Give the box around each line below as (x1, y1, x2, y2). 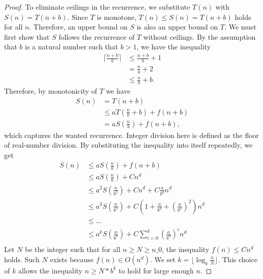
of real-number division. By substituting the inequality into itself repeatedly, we (4, 139, 253, 150)
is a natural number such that (25, 41, 119, 52)
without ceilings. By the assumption (143, 31, 256, 42)
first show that (4, 31, 50, 42)
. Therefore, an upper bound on (29, 21, 128, 32)
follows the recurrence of (59, 31, 135, 42)
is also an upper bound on (136, 21, 218, 32)
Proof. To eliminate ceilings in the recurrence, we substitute (4, 2, 190, 12)
